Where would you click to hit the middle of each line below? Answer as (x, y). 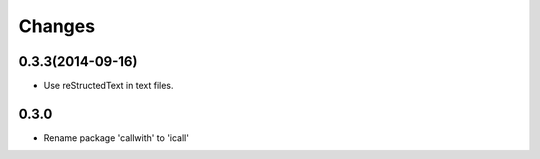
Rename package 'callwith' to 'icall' (116, 137)
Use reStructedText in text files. (108, 86)
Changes (56, 26)
